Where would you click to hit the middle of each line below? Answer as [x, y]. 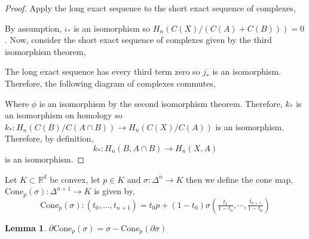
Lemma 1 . [26, 227]
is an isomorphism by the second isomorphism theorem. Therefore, [161, 103]
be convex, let [75, 179]
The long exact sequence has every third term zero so [103, 71]
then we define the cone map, [239, 179]
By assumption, [33, 28]
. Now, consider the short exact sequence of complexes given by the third [138, 40]
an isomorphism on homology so [64, 115]
